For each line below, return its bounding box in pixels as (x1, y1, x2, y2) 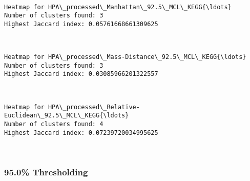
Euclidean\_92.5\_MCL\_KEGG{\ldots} (4, 112, 129, 119)
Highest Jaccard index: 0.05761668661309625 (4, 20, 158, 28)
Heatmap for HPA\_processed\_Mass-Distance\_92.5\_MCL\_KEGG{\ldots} (4, 53, 246, 61)
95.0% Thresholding (4, 165, 88, 178)
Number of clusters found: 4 (4, 120, 103, 128)
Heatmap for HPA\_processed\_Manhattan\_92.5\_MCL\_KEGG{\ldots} (4, 3, 232, 11)
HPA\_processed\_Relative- (48, 103, 140, 111)
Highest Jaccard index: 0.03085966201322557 (4, 70, 158, 78)
